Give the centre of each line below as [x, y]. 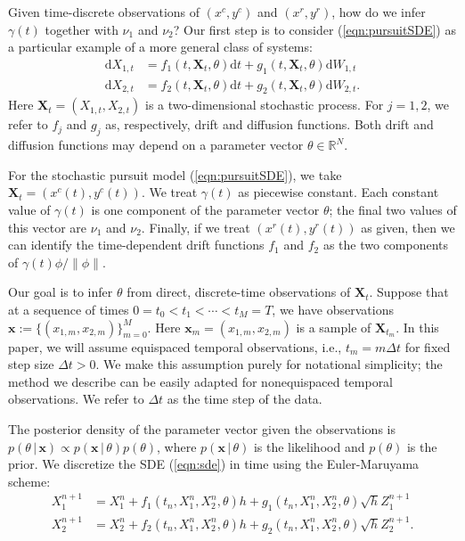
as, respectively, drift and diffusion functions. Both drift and [269, 124]
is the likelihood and [309, 446]
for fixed [428, 346]
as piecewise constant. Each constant [339, 192]
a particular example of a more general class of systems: [160, 47]
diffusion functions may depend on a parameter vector [156, 145]
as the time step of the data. [245, 399]
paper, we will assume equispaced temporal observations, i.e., [175, 346]
